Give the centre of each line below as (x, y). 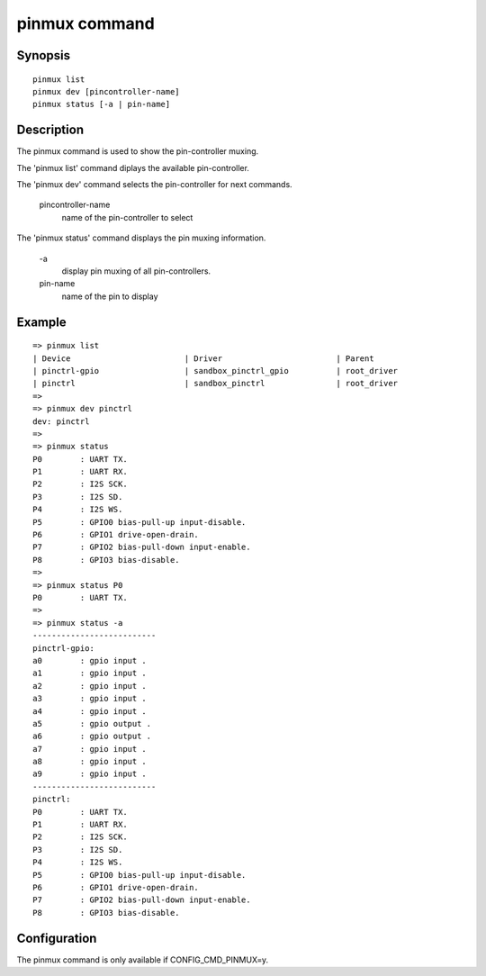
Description (50, 130)
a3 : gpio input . (90, 699)
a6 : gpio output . (92, 737)
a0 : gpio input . (90, 660)
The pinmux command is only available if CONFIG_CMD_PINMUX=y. (143, 960)
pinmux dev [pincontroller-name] (106, 91)
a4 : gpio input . (90, 711)
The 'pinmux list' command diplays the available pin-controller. (133, 167)
